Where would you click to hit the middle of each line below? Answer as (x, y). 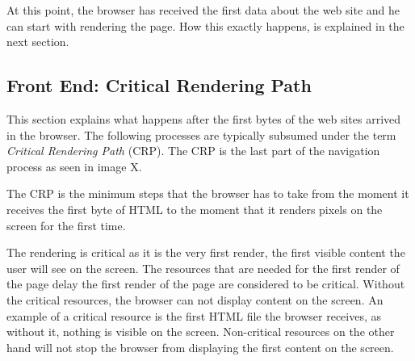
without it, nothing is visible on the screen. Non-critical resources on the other (201, 332)
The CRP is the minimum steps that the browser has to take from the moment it (208, 193)
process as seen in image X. (74, 166)
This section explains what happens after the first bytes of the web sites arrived (204, 118)
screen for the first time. (66, 225)
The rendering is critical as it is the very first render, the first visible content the (206, 252)
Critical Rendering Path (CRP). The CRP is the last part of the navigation (193, 151)
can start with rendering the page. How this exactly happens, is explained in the (205, 25)
